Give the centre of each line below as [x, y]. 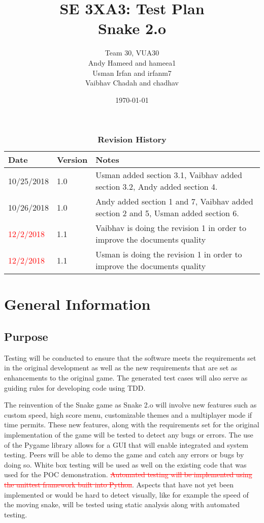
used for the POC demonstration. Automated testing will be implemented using [128, 474]
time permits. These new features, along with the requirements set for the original [132, 425]
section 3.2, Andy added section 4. [157, 187]
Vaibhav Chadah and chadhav [132, 83]
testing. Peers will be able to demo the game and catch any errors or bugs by [124, 455]
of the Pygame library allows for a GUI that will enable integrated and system [126, 444]
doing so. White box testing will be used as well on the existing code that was [125, 464]
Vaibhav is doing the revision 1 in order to [171, 228]
